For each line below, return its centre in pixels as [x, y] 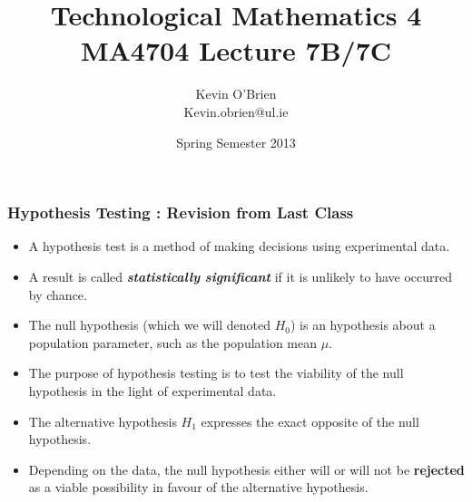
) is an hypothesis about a [363, 325]
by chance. [58, 294]
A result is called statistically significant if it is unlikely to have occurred [241, 276]
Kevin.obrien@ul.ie [236, 111]
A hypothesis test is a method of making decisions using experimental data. [239, 246]
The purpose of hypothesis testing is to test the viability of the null [216, 373]
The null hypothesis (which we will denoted [149, 325]
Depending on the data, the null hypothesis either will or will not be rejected [246, 469]
